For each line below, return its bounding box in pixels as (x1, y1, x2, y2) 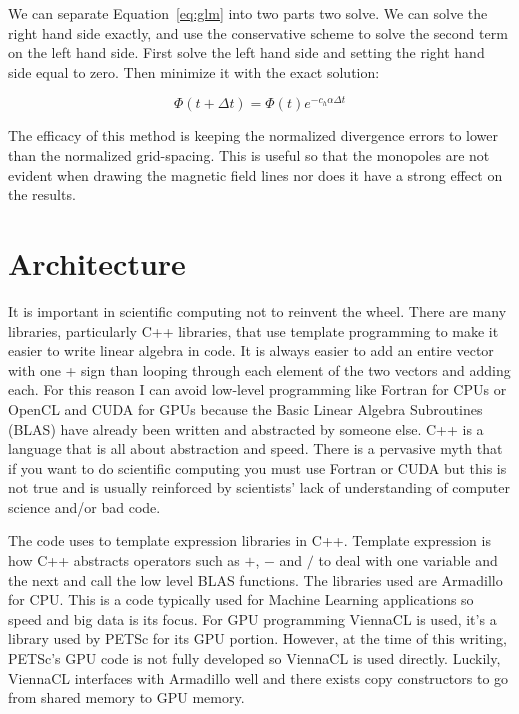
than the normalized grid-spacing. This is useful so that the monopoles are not (8, 145, 490, 166)
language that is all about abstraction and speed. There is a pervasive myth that (8, 438, 503, 459)
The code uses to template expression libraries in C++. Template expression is (8, 530, 491, 551)
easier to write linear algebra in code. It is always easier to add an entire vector (8, 340, 494, 361)
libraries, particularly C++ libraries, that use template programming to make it (8, 320, 499, 341)
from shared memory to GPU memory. (8, 687, 245, 708)
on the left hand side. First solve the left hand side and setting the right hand (8, 42, 485, 63)
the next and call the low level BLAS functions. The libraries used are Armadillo (8, 569, 503, 590)
